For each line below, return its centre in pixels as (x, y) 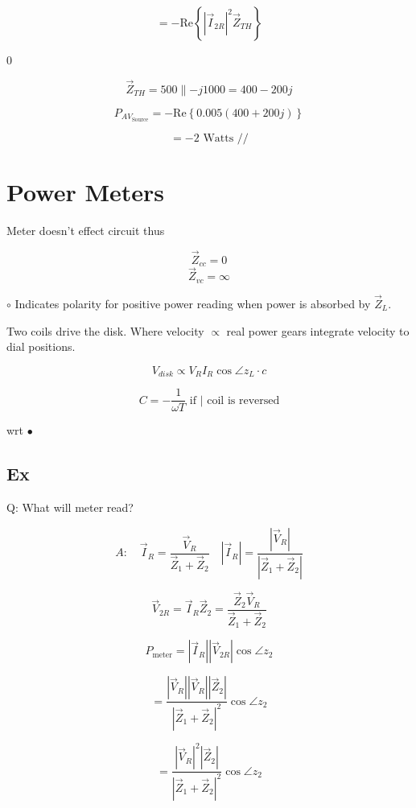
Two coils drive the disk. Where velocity (105, 330)
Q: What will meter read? (70, 507)
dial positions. (41, 346)
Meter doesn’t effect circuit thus (86, 230)
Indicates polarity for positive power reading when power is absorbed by (193, 303)
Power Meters (86, 191)
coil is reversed (243, 400)
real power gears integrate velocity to (318, 330)
